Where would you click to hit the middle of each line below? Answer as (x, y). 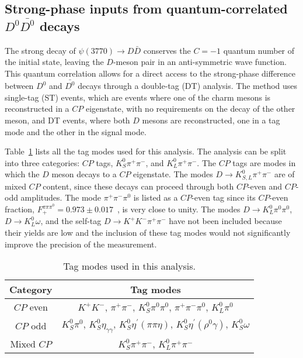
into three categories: (42, 162)
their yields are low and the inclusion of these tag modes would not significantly (148, 233)
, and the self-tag (71, 221)
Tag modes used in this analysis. (129, 266)
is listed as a (156, 197)
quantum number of (259, 50)
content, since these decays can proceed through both (138, 186)
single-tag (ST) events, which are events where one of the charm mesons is (138, 97)
